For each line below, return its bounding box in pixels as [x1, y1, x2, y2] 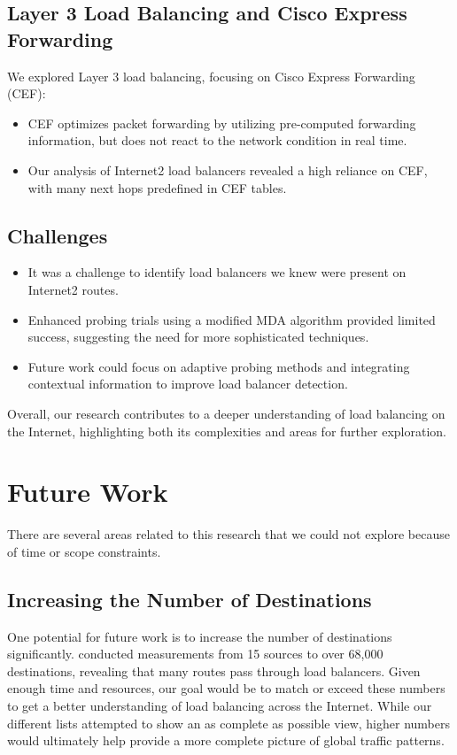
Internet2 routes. [27, 280, 119, 298]
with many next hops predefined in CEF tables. [27, 178, 287, 196]
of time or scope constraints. [7, 542, 161, 560]
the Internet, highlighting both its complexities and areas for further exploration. [7, 421, 446, 440]
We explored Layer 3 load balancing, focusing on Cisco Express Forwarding [7, 66, 415, 85]
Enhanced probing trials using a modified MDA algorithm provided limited [27, 310, 436, 328]
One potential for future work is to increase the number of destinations [7, 627, 392, 645]
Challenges [7, 221, 108, 249]
